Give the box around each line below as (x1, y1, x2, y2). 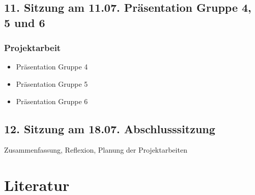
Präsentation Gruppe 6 (16, 95, 88, 106)
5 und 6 (4, 14, 45, 30)
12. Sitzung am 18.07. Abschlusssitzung (4, 120, 215, 136)
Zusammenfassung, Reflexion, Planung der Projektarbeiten (4, 144, 187, 155)
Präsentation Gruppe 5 (16, 78, 88, 89)
